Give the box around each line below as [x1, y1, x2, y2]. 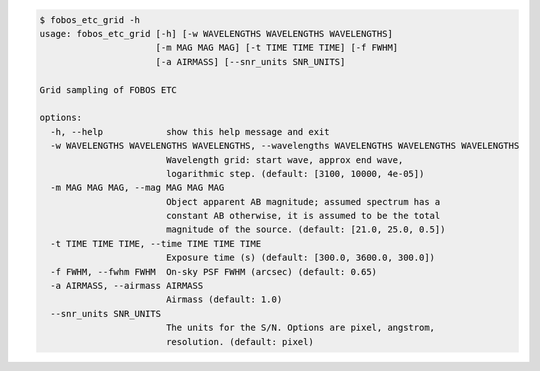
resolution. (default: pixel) [165, 336, 314, 347]
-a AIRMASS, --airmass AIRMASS [50, 280, 204, 292]
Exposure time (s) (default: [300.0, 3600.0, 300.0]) [165, 252, 435, 264]
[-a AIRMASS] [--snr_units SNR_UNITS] [155, 56, 346, 67]
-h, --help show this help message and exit [50, 126, 330, 137]
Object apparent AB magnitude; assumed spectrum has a [165, 196, 441, 207]
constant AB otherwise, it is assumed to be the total [165, 210, 441, 222]
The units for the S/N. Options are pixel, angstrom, [165, 322, 435, 334]
